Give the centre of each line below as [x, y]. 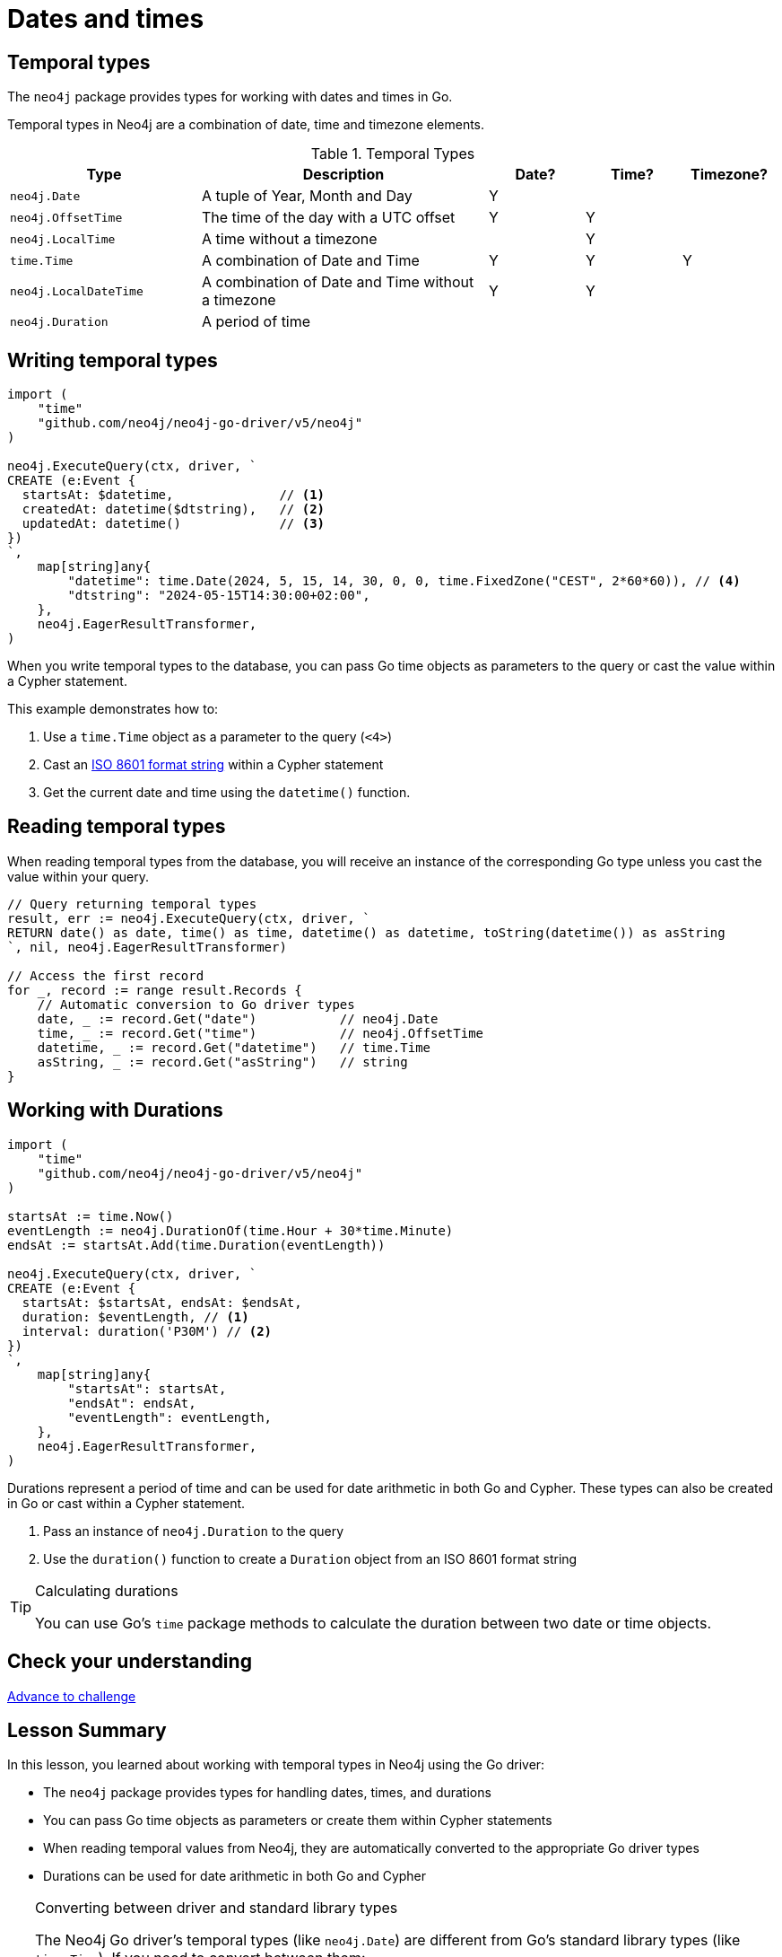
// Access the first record [106, 975]
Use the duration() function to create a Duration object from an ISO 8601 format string [310, 1558]
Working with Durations [115, 1110]
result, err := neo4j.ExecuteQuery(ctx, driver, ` [189, 918]
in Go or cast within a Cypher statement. [126, 1503]
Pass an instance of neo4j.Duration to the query [194, 1531]
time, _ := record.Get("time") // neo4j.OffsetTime [261, 1033]
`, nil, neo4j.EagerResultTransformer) [147, 947]
